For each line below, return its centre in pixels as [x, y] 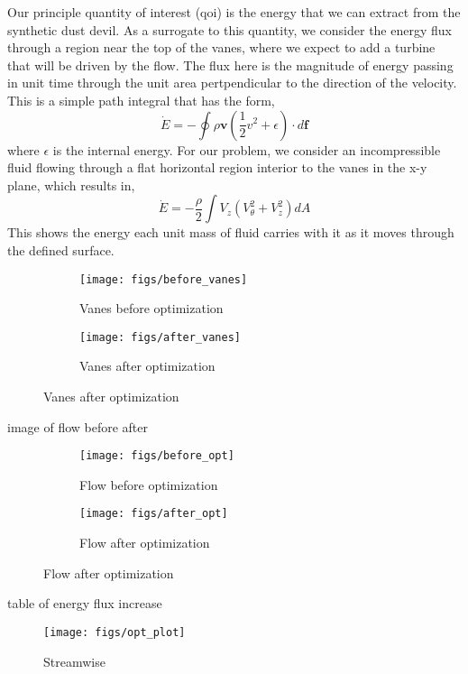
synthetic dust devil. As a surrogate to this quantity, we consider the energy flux [229, 29]
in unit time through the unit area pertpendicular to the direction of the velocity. [232, 83]
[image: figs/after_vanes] [160, 337]
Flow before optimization [149, 484]
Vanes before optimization [151, 308]
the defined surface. [61, 249]
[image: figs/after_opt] [154, 514]
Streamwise [74, 661]
